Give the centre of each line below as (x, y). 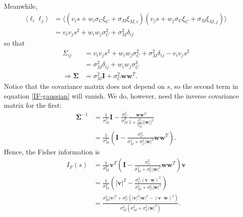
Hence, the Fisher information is (52, 151)
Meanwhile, (21, 6)
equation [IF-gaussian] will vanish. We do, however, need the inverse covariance (121, 95)
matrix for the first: (33, 105)
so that (14, 43)
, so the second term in (204, 86)
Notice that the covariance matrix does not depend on (84, 86)
